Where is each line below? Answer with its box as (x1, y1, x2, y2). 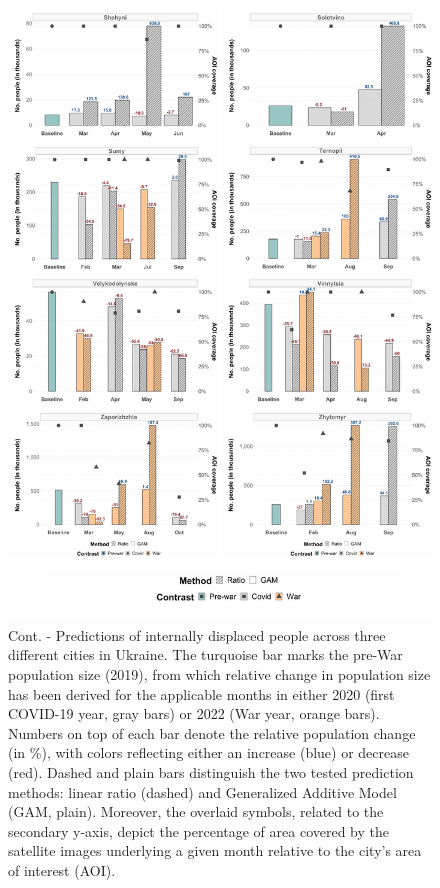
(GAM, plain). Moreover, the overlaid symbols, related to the (8, 801, 384, 822)
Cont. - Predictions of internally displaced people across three (8, 624, 386, 645)
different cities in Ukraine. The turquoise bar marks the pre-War (8, 644, 403, 665)
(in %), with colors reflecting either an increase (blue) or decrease (8, 742, 409, 763)
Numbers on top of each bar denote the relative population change (8, 722, 416, 743)
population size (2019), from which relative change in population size (8, 664, 431, 685)
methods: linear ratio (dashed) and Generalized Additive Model (8, 781, 397, 802)
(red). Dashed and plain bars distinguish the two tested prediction (8, 761, 414, 782)
